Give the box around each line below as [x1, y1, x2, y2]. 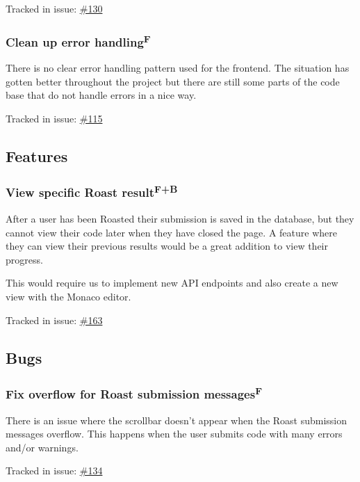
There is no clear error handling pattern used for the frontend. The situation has [6, 61, 350, 75]
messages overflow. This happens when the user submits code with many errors [6, 426, 343, 441]
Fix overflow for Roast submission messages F [6, 383, 263, 403]
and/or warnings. [6, 440, 79, 454]
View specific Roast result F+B [6, 182, 178, 201]
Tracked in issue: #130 [6, 1, 103, 15]
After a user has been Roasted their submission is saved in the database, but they [6, 211, 354, 226]
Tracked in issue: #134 [6, 463, 103, 478]
